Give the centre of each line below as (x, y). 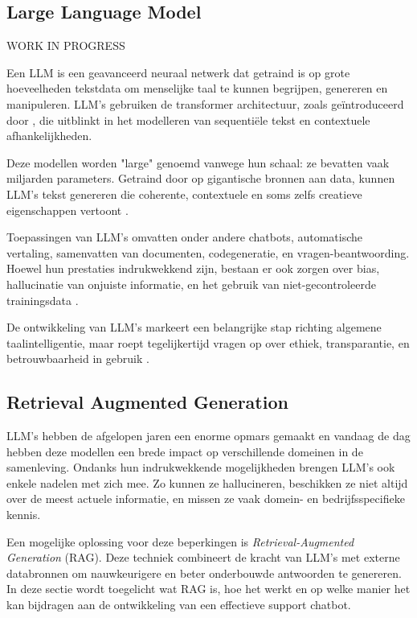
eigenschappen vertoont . (67, 210)
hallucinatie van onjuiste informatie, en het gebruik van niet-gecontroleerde (191, 284)
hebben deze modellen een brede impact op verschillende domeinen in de (185, 451)
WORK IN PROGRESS (66, 45)
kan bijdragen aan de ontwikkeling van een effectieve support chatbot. (179, 605)
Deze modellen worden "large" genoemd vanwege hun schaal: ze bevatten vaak (198, 162)
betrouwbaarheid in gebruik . (78, 358)
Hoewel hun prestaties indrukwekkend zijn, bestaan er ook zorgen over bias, (193, 268)
